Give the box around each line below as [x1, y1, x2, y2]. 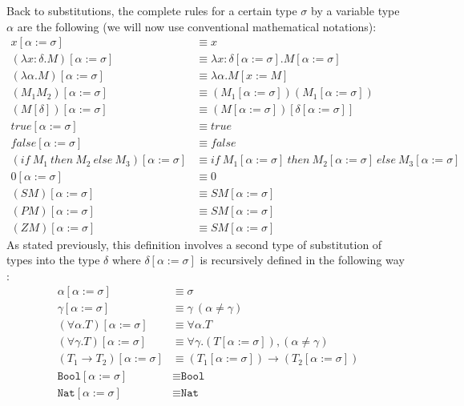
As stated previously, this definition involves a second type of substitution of [6, 235, 382, 252]
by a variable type [310, 2, 400, 18]
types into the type [6, 251, 100, 268]
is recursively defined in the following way [200, 251, 405, 268]
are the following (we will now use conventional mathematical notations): [17, 18, 377, 34]
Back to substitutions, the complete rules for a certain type [6, 2, 297, 18]
